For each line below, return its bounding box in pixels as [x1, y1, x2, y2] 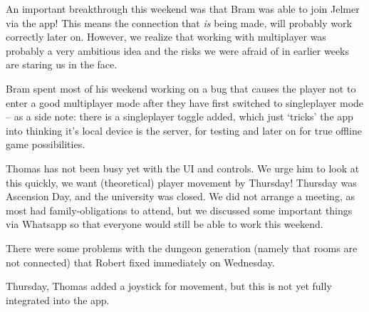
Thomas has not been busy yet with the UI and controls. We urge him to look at [6, 160, 360, 175]
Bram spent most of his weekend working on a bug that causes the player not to [6, 80, 356, 95]
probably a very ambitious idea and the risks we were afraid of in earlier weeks [6, 43, 350, 58]
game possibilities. [6, 137, 85, 152]
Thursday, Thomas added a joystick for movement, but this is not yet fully [6, 279, 332, 293]
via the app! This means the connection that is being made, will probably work [6, 15, 352, 30]
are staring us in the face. [6, 57, 118, 72]
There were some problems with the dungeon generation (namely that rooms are [6, 240, 358, 255]
